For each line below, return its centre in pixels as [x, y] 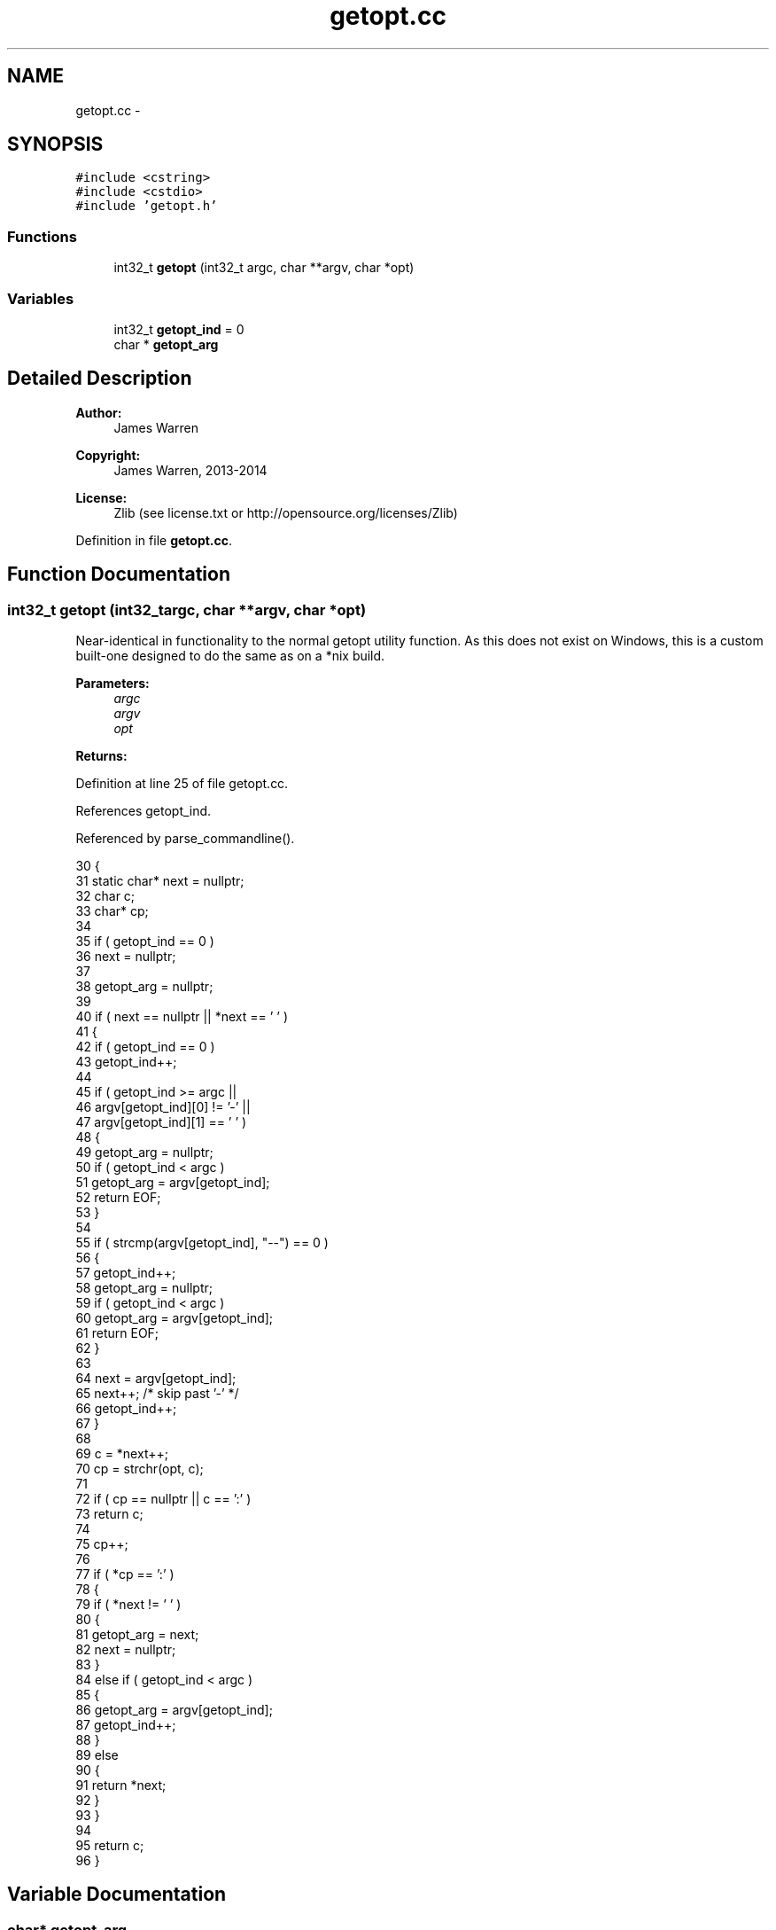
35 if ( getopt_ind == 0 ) [145, 941]
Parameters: [113, 683]
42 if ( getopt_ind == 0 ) [145, 1047]
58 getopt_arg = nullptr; [144, 1288]
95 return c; [110, 1845]
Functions [42, 236]
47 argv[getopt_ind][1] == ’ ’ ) [161, 1122]
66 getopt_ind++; [126, 1408]
